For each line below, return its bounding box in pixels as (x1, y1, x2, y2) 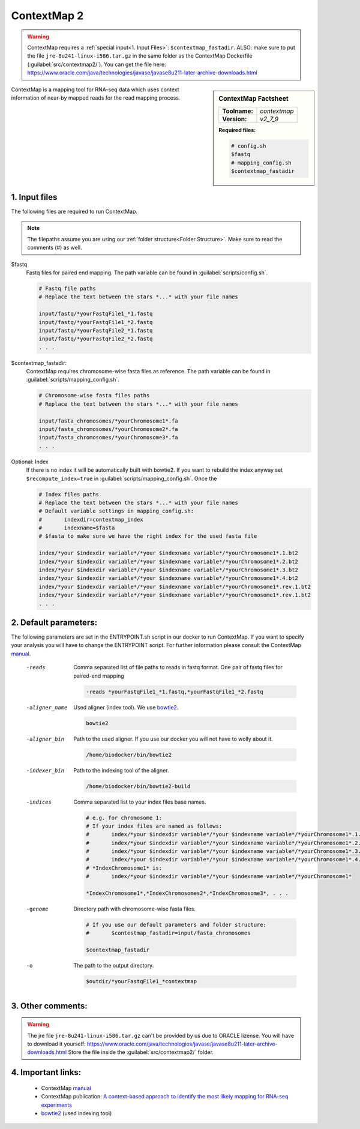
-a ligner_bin (26, 735, 65, 742)
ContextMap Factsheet (218, 94, 289, 103)
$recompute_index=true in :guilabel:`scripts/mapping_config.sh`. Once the (26, 475, 217, 482)
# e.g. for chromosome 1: (86, 814, 162, 821)
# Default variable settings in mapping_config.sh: (38, 508, 194, 514)
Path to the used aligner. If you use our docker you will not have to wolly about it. (73, 735, 273, 742)
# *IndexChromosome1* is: (86, 864, 162, 872)
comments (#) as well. (27, 244, 82, 251)
